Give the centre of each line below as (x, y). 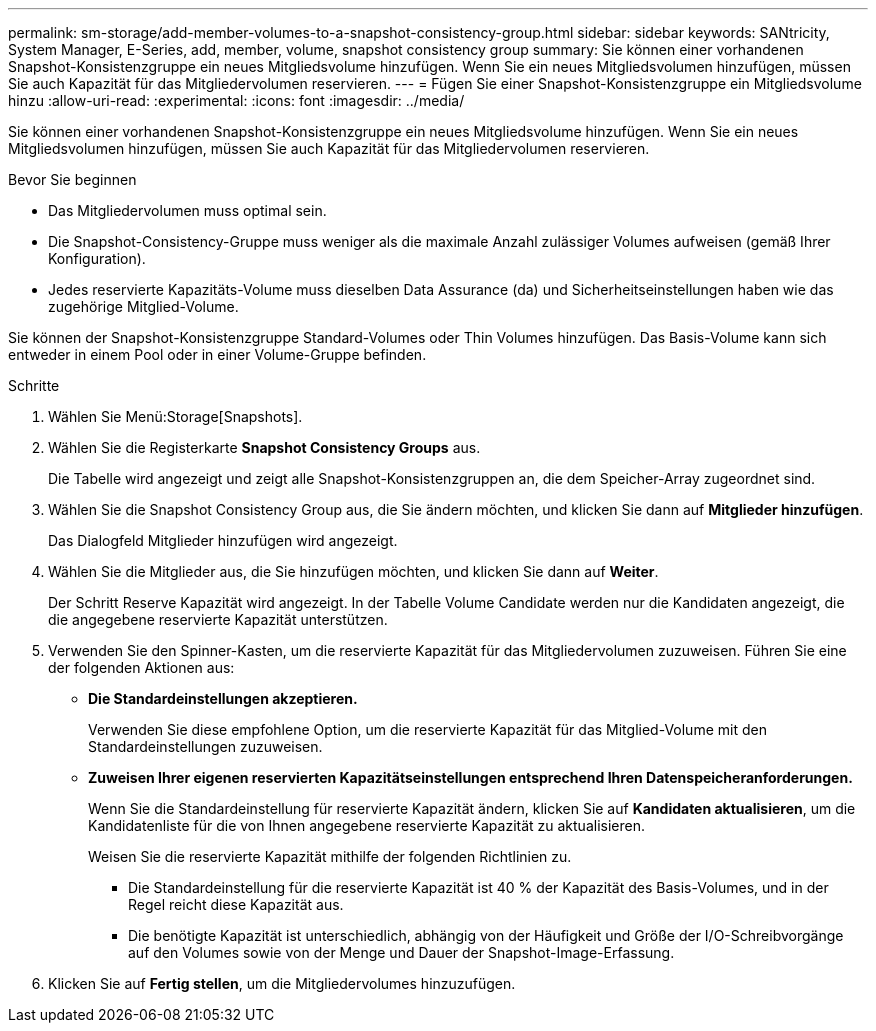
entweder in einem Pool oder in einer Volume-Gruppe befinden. (217, 354)
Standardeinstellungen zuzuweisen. (205, 746)
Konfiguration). (97, 258)
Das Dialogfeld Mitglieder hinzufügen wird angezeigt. (223, 540)
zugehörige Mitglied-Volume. (143, 306)
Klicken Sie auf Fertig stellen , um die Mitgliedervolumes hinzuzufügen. (282, 983)
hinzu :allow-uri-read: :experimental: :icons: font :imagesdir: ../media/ (236, 100)
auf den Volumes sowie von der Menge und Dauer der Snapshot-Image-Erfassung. (401, 952)
